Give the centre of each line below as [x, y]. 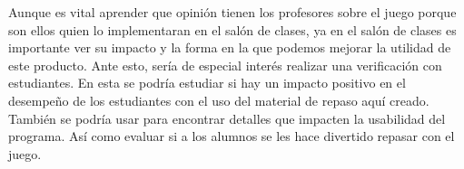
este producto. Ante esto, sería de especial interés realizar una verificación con [225, 65]
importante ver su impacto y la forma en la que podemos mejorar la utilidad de [230, 47]
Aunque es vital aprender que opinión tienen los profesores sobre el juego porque [232, 12]
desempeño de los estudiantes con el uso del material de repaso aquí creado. [219, 100]
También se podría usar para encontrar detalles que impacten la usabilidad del [227, 118]
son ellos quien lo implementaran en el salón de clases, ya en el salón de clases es [232, 29]
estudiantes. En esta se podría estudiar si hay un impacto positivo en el [207, 83]
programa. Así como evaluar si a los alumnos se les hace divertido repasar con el [232, 136]
